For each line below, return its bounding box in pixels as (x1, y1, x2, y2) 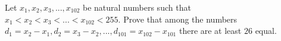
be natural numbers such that (83, 1, 191, 13)
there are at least (179, 24, 242, 37)
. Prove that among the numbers (118, 12, 238, 25)
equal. (255, 24, 277, 37)
